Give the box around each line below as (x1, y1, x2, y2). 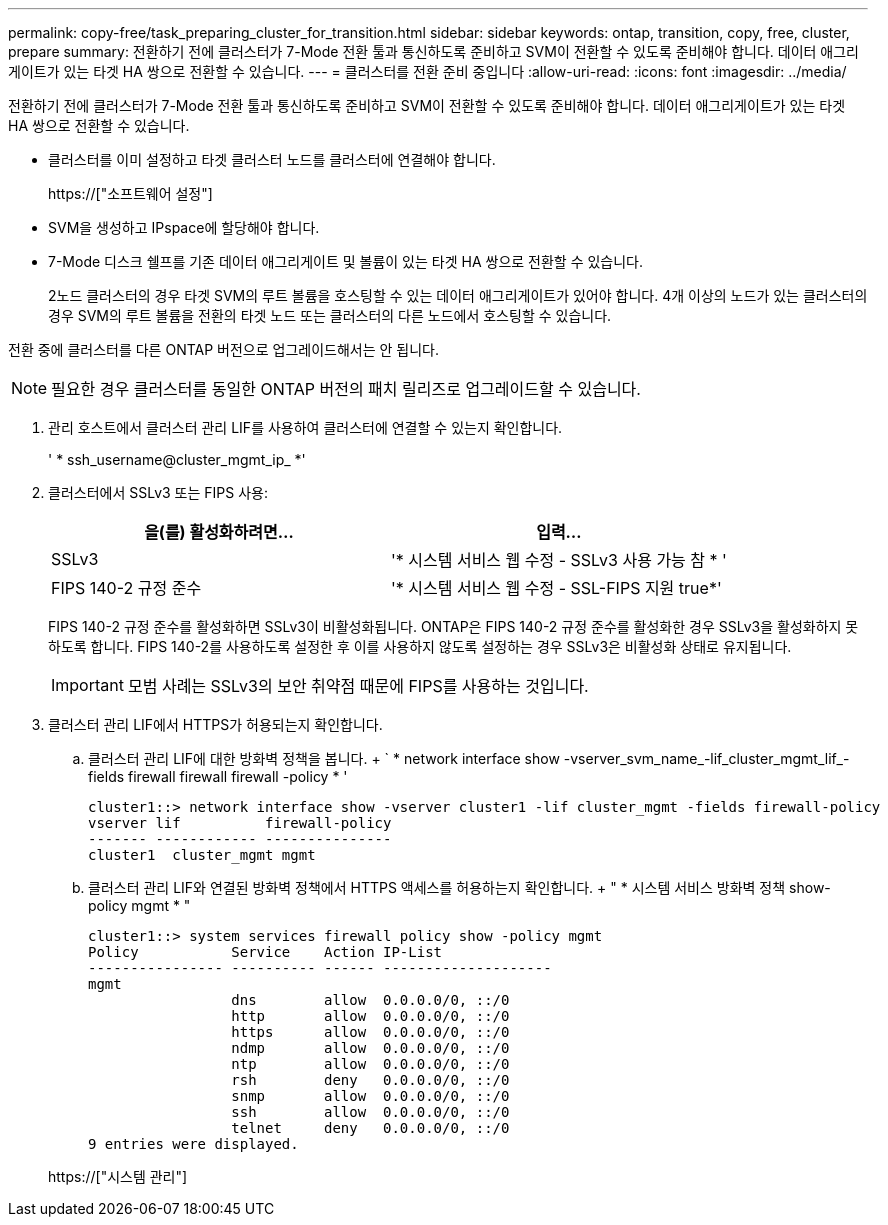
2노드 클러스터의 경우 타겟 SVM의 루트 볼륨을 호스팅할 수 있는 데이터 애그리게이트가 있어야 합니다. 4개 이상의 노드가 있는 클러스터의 (48, 287, 868, 304)
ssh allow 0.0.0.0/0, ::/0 (231, 1104, 510, 1120)
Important (51, 675, 124, 695)
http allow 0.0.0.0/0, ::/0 (231, 1008, 510, 1024)
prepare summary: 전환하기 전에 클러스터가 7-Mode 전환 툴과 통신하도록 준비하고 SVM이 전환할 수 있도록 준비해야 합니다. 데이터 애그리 (8, 43, 859, 60)
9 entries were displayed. (88, 1136, 299, 1152)
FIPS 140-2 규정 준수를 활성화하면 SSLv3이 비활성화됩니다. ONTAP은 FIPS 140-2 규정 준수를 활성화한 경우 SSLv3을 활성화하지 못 (48, 618, 859, 635)
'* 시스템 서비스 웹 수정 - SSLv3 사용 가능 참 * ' (390, 550, 727, 570)
